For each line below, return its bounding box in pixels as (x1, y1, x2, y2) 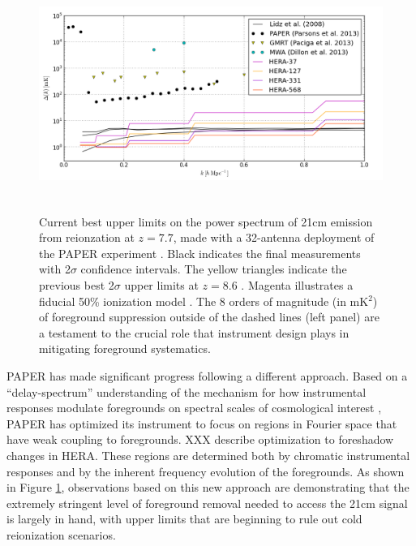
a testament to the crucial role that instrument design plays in (39, 324, 350, 341)
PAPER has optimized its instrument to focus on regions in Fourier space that (6, 415, 397, 432)
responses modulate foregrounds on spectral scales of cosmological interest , (6, 399, 382, 416)
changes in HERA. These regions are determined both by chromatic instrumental (6, 446, 410, 463)
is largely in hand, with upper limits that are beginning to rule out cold (6, 510, 362, 527)
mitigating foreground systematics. (39, 340, 211, 357)
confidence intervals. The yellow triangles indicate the (80, 260, 347, 277)
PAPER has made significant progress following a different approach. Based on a (6, 367, 408, 384)
